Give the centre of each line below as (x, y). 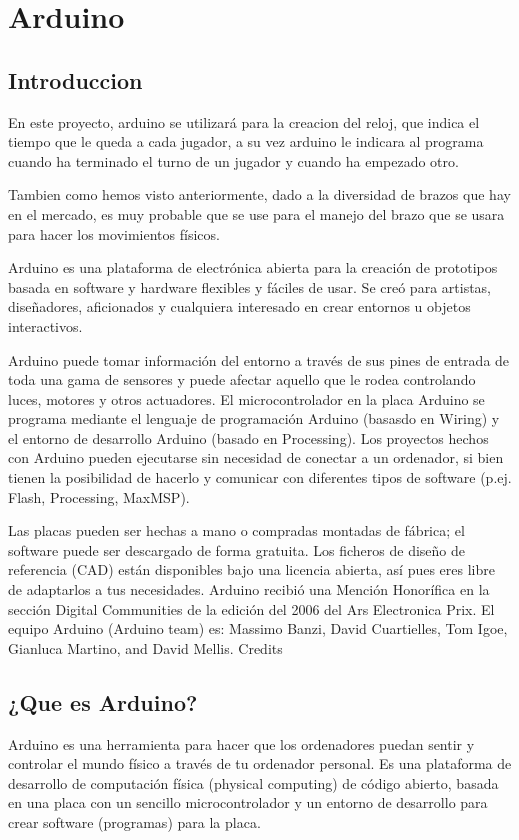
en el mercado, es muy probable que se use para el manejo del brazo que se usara (256, 213)
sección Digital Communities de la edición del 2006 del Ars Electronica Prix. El (251, 608)
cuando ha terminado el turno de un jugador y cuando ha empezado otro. (233, 160)
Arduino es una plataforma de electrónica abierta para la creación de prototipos (253, 267)
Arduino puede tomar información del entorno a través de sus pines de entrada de (259, 359)
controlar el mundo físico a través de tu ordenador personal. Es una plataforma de (260, 763)
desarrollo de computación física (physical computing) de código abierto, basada (253, 782)
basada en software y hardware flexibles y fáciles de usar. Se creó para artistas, (249, 286)
